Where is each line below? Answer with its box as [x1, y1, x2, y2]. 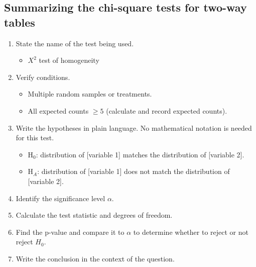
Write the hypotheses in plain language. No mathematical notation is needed [16, 122, 252, 133]
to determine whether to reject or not [133, 226, 248, 237]
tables [4, 14, 35, 30]
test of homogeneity [39, 55, 99, 65]
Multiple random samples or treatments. [28, 88, 152, 99]
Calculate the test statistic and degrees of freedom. [16, 210, 173, 220]
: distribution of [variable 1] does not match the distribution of [37, 166, 230, 176]
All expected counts [28, 105, 89, 116]
